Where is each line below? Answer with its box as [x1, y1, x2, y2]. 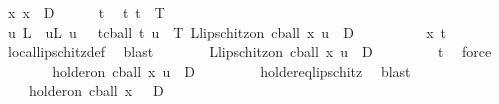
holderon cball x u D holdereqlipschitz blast [52, 60, 411, 81]
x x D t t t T [7, 2, 165, 22]
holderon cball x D [28, 80, 164, 101]
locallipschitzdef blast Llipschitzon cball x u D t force [7, 41, 492, 62]
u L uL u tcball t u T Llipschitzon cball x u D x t [7, 21, 447, 42]
